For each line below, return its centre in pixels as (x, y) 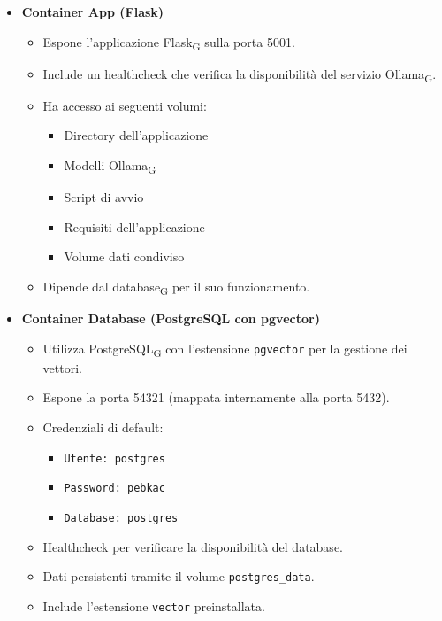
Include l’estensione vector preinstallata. (154, 605)
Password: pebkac (114, 489)
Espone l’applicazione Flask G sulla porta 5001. (169, 43)
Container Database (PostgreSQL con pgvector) (171, 318)
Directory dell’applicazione (136, 135)
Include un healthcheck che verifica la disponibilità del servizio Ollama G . (240, 74)
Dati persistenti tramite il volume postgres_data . (179, 576)
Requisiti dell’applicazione (134, 226)
